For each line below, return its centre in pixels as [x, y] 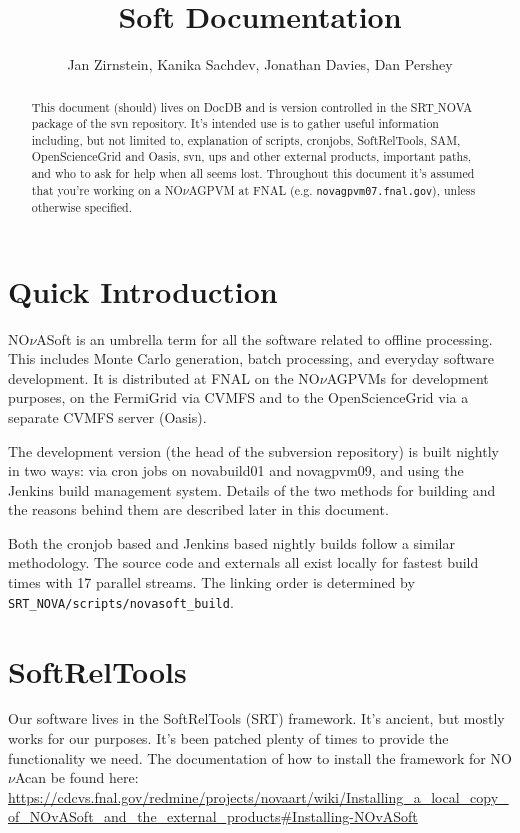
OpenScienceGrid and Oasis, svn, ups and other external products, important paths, [251, 156]
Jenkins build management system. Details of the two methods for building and [252, 489]
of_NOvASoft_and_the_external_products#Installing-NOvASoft [213, 816]
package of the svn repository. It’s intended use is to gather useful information [235, 123]
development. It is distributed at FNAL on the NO [164, 377]
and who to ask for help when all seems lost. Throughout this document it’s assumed [253, 173]
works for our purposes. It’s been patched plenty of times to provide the [228, 738]
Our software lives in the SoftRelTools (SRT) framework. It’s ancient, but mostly [256, 718]
